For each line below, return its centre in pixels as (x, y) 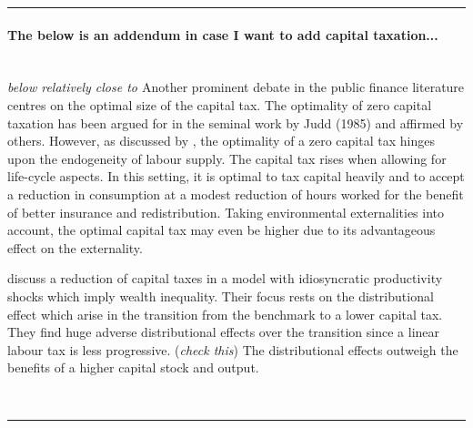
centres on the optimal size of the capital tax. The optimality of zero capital (220, 104)
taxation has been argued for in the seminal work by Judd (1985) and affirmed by (236, 122)
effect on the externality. (75, 247)
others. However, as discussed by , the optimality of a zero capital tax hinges (221, 141)
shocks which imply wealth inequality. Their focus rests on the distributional (221, 296)
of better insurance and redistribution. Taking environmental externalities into (226, 212)
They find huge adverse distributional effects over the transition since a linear (224, 332)
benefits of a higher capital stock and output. (133, 367)
